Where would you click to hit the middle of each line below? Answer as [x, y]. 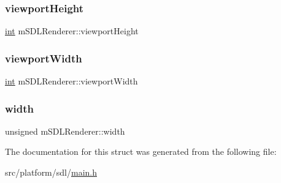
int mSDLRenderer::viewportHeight [72, 31]
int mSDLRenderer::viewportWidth [71, 81]
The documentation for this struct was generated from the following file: [141, 151]
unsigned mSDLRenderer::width [65, 131]
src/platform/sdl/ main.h [51, 172]
